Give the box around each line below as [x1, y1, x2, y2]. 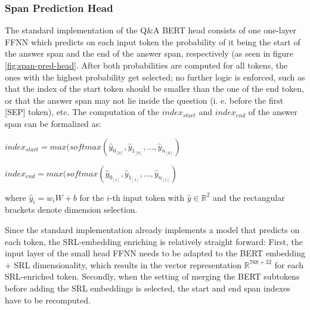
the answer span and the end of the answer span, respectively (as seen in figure [5, 47, 294, 60]
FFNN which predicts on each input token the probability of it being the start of [5, 35, 300, 48]
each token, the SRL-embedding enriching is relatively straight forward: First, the [5, 235, 303, 247]
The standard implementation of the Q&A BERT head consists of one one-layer [5, 24, 297, 36]
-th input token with [109, 191, 185, 203]
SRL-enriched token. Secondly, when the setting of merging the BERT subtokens [5, 270, 300, 283]
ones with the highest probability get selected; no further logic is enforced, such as [5, 70, 305, 83]
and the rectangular [212, 191, 285, 203]
